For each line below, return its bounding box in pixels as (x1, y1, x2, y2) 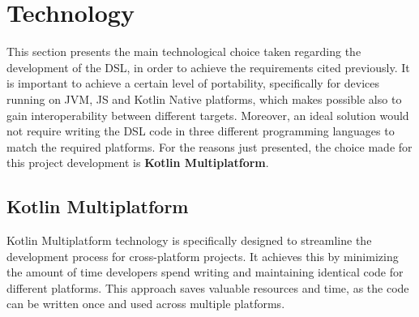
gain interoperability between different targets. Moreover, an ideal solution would (6, 106, 409, 123)
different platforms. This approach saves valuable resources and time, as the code (6, 279, 409, 296)
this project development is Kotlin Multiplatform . (6, 154, 269, 171)
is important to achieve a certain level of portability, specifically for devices (6, 75, 380, 92)
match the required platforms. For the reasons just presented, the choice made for (6, 138, 413, 155)
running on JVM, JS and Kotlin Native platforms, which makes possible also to (6, 90, 402, 107)
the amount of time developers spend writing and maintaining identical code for (6, 263, 404, 281)
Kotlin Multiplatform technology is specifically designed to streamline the (6, 232, 372, 249)
